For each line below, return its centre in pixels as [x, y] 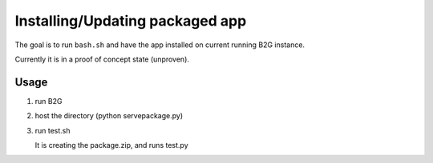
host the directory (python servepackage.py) [109, 116]
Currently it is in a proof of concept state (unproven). [102, 59]
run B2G [49, 101]
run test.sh [53, 130]
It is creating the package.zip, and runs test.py [111, 145]
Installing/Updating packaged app [131, 21]
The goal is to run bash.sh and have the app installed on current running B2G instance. [160, 45]
